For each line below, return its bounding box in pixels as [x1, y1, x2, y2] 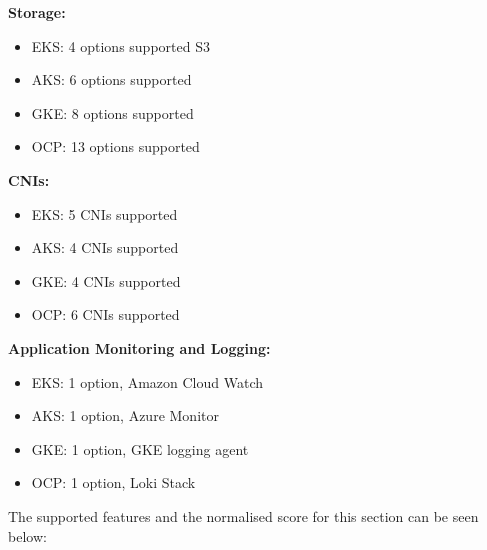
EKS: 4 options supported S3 [31, 35, 210, 56]
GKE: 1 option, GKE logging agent [31, 438, 249, 459]
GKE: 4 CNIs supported [31, 270, 181, 291]
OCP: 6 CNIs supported [31, 304, 180, 325]
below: [8, 525, 47, 546]
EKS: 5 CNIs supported [31, 203, 178, 224]
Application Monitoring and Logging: [8, 337, 271, 358]
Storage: [8, 2, 66, 22]
